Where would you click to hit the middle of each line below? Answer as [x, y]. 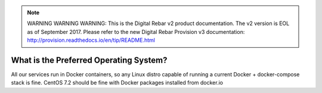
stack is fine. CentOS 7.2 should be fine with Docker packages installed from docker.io [117, 83]
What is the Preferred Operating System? [89, 60]
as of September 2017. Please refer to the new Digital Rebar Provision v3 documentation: [136, 32]
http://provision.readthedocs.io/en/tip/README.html [91, 40]
